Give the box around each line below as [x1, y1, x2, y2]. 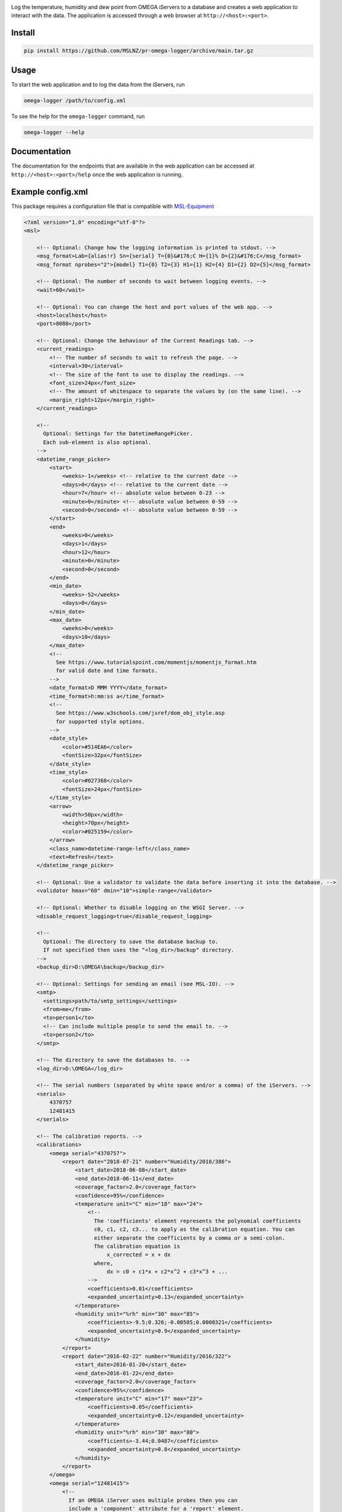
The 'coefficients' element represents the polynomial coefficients [94, 1217, 302, 1224]
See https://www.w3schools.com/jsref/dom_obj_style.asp [55, 709, 225, 717]
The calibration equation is [94, 1243, 181, 1250]
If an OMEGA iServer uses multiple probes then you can [68, 1497, 238, 1504]
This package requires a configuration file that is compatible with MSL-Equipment [11, 203, 215, 210]
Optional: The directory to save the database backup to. [43, 938, 219, 945]
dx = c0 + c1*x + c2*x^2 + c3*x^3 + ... [106, 1268, 228, 1276]
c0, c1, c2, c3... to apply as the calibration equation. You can [94, 1226, 295, 1233]
